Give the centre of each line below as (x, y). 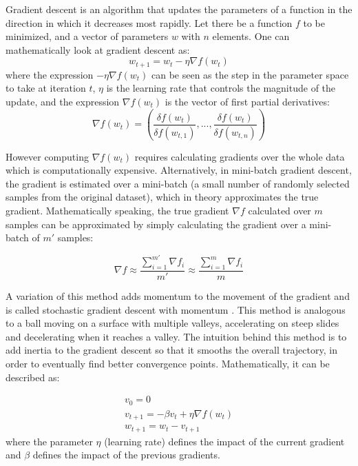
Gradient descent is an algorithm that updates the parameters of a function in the (179, 9)
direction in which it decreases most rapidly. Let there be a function (149, 22)
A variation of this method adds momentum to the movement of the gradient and (178, 296)
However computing (47, 156)
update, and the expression (63, 102)
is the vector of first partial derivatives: (247, 102)
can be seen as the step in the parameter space (250, 74)
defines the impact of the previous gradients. (126, 455)
